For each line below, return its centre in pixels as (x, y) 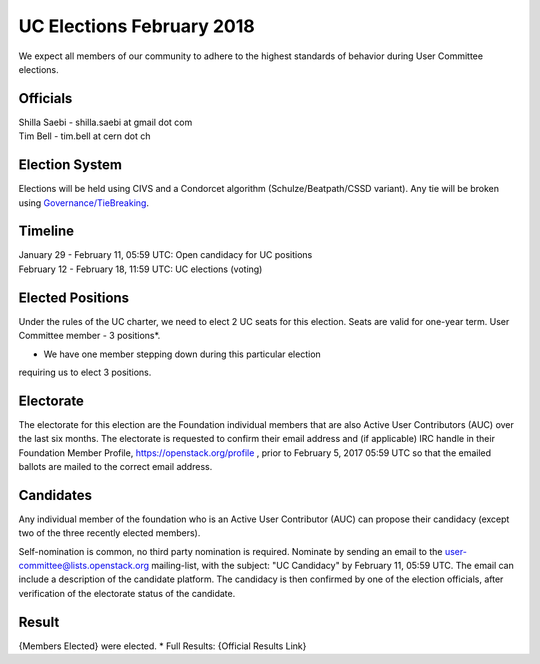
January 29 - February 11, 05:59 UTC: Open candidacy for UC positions (165, 255)
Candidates (55, 495)
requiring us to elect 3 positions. (85, 372)
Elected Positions (74, 297)
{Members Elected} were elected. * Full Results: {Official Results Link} (162, 646)
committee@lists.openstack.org (84, 566)
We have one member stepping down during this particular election (182, 354)
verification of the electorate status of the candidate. (127, 593)
